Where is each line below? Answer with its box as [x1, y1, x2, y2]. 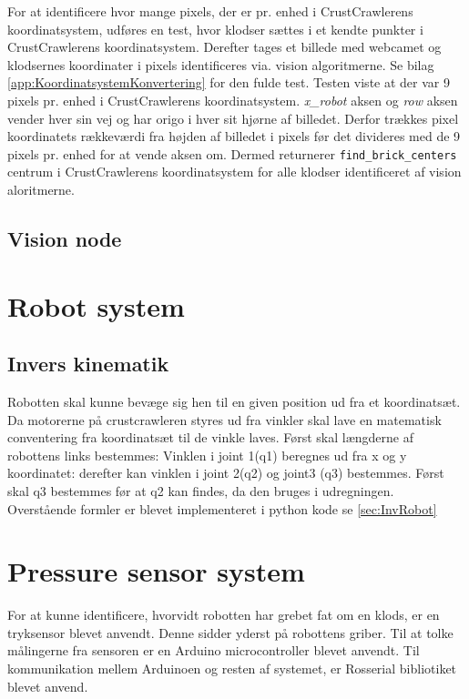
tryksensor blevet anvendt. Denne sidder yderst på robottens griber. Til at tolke [7, 623, 454, 642]
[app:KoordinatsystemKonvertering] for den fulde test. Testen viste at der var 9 [7, 73, 450, 92]
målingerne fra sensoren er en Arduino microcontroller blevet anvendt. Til [7, 641, 420, 660]
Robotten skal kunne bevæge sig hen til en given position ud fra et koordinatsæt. [7, 391, 461, 410]
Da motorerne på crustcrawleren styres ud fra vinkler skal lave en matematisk [7, 410, 442, 429]
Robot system [7, 287, 185, 324]
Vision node [7, 224, 122, 252]
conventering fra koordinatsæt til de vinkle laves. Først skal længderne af [7, 428, 413, 447]
